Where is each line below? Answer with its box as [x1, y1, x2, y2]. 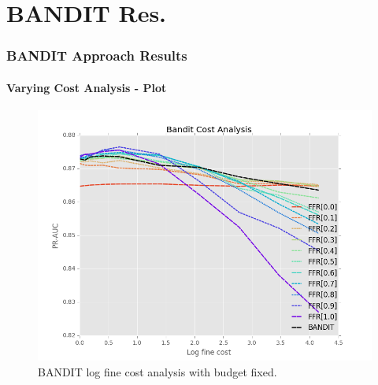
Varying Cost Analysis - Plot [6, 79, 167, 95]
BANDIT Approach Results [6, 46, 187, 65]
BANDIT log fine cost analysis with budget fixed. [38, 363, 277, 379]
